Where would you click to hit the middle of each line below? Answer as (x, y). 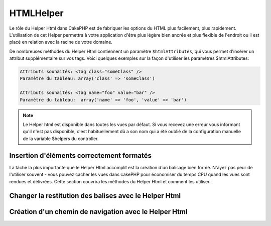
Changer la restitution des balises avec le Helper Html (95, 196)
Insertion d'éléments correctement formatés (81, 155)
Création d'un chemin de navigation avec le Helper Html (98, 212)
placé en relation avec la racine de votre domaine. (61, 42)
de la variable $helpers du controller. (61, 139)
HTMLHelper (36, 13)
